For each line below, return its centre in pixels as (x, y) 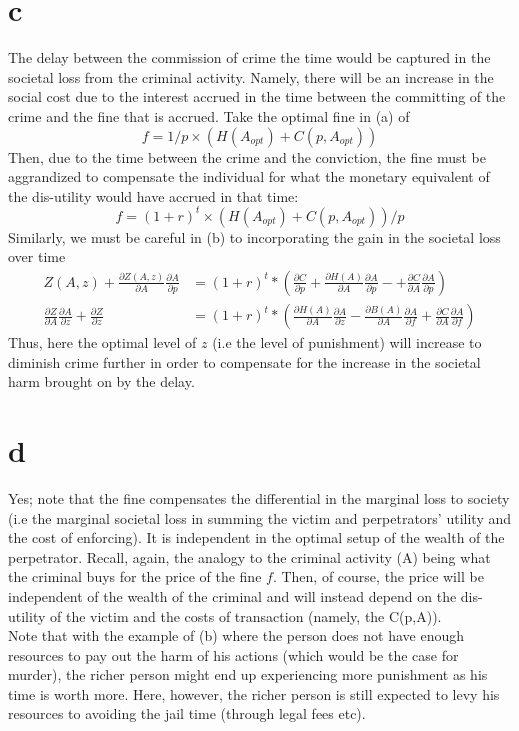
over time (37, 256)
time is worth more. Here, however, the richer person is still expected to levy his (254, 693)
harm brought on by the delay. (101, 381)
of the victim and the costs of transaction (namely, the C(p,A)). (246, 615)
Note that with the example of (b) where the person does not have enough (236, 635)
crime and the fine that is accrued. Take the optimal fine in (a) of (209, 115)
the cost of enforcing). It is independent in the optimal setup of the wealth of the (256, 537)
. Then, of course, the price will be (378, 576)
